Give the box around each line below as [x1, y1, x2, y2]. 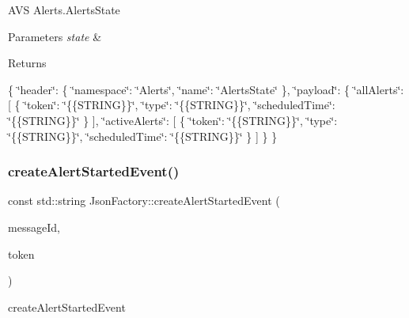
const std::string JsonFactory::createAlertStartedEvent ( [8, 192, 280, 209]
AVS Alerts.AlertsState [8, 2, 120, 17]
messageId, [8, 218, 60, 235]
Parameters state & [8, 28, 102, 44]
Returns [8, 55, 47, 71]
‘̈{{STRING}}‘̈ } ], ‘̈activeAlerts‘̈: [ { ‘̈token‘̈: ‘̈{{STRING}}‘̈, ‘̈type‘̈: [8, 112, 338, 128]
